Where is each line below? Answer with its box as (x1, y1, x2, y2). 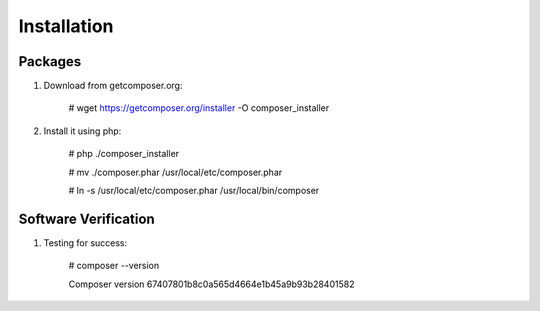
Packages (18, 53, 82, 70)
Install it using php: (43, 125, 122, 137)
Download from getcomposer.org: (43, 80, 183, 92)
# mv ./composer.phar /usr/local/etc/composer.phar (68, 166, 283, 178)
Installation (18, 15, 114, 37)
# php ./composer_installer (68, 148, 180, 160)
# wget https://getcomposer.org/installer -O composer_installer (68, 102, 330, 114)
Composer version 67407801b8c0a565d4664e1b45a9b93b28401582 (68, 278, 355, 290)
